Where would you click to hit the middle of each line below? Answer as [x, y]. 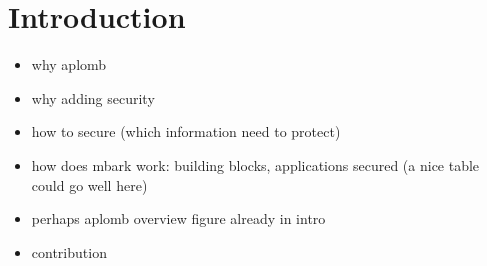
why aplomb [69, 64]
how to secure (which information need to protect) [186, 131]
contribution [69, 251]
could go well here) [89, 184]
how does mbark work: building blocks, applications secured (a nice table [255, 164]
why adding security [93, 97]
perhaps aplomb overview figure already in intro [178, 218]
